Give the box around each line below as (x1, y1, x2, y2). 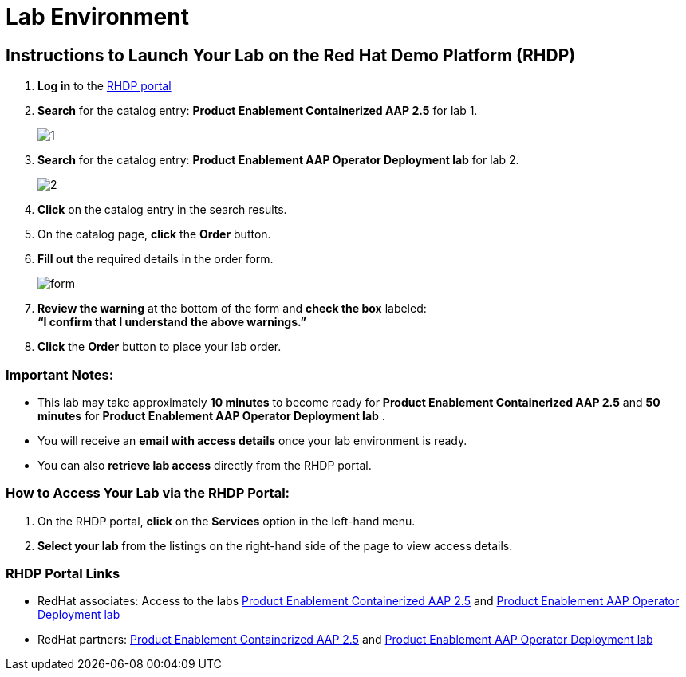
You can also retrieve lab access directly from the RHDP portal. (37, 458, 372, 472)
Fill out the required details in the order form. (37, 252, 274, 266)
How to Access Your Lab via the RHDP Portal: (6, 485, 290, 502)
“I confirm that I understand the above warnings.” (37, 315, 306, 329)
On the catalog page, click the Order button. (37, 227, 271, 242)
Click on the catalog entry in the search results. (37, 203, 287, 217)
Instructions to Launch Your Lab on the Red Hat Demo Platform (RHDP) (6, 45, 576, 65)
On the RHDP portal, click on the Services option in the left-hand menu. (37, 514, 416, 528)
